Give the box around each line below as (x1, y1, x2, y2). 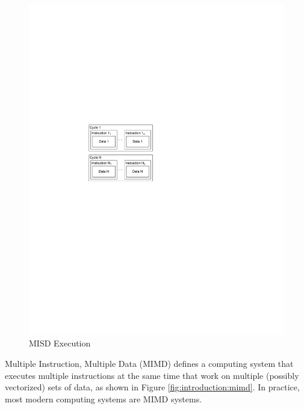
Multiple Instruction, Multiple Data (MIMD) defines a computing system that (5, 357, 294, 370)
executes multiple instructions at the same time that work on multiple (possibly (5, 369, 299, 381)
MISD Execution (29, 337, 91, 349)
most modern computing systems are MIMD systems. (5, 392, 202, 405)
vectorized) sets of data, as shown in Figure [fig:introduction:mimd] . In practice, (5, 381, 300, 393)
